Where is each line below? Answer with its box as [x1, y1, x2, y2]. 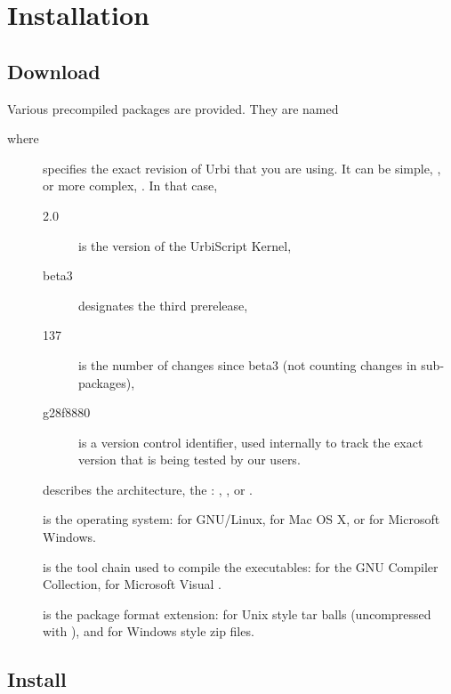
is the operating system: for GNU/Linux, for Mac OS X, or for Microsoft [43, 510, 440, 529]
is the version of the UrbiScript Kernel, [78, 236, 292, 254]
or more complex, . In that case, [43, 176, 218, 195]
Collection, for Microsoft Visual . [43, 575, 221, 593]
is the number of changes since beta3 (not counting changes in [78, 355, 417, 374]
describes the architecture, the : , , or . [43, 480, 253, 498]
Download [7, 57, 101, 85]
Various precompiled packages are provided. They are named [7, 99, 339, 117]
